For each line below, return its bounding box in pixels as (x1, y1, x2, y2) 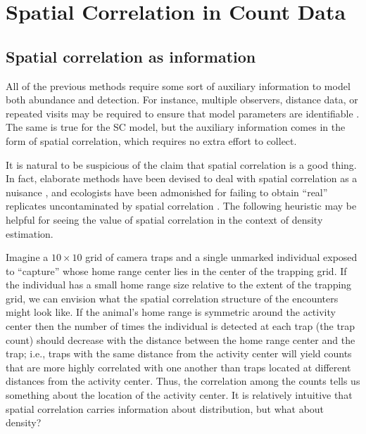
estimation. (6, 226, 53, 241)
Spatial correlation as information (6, 45, 256, 67)
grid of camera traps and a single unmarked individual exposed (85, 250, 358, 264)
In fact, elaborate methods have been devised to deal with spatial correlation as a (6, 171, 358, 186)
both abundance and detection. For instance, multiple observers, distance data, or (6, 92, 358, 107)
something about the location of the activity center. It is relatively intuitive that (6, 388, 353, 402)
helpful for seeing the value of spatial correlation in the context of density (6, 212, 323, 226)
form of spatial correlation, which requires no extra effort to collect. (6, 133, 297, 148)
